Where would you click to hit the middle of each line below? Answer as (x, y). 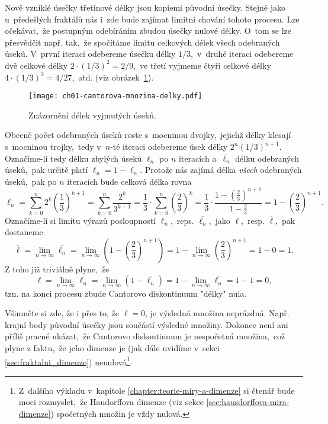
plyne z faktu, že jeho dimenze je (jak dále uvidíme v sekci (112, 348)
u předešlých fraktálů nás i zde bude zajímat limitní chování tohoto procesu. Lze (152, 19)
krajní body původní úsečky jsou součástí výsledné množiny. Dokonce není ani (147, 324)
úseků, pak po (31, 181)
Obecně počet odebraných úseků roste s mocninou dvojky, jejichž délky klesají (148, 135)
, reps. (182, 220)
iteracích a (197, 158)
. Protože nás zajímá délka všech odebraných (221, 170)
